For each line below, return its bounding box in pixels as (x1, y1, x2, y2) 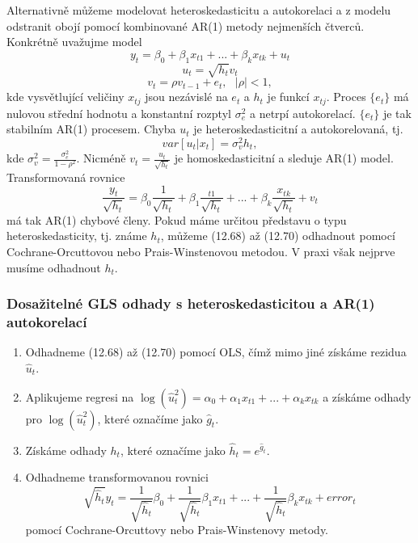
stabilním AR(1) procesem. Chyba (6, 120, 176, 137)
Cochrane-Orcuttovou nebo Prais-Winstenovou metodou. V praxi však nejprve (6, 243, 395, 260)
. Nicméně (76, 149, 126, 166)
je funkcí (267, 88, 310, 105)
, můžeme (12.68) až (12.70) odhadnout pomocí (160, 227, 395, 244)
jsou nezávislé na (145, 88, 228, 105)
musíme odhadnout (6, 259, 101, 276)
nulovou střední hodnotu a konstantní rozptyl (6, 104, 231, 121)
